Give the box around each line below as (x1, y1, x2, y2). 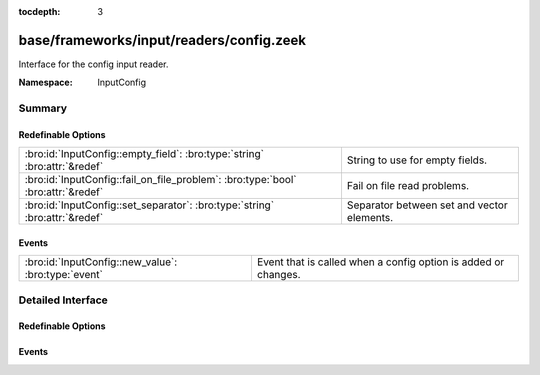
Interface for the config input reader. (18, 58, 169, 70)
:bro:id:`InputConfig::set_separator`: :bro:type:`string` (24, 198, 275, 212)
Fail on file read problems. (346, 179, 470, 193)
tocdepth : (18, 6, 61, 17)
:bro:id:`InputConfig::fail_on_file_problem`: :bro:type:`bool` (24, 173, 297, 187)
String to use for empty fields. (346, 153, 488, 167)
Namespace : (18, 76, 74, 89)
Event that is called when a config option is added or (256, 255, 505, 269)
